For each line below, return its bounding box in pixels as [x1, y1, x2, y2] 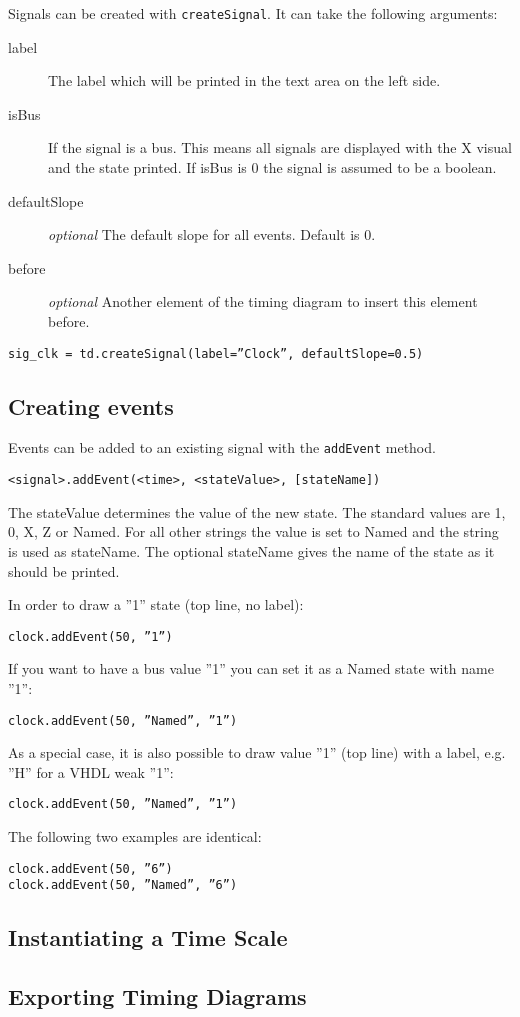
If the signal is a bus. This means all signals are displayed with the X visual [48, 137, 512, 158]
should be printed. [8, 560, 120, 581]
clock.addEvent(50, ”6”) [8, 861, 173, 876]
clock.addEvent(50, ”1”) [8, 629, 173, 644]
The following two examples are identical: [8, 826, 262, 847]
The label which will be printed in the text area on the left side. [48, 70, 441, 91]
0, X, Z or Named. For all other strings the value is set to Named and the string [8, 521, 499, 542]
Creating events [8, 390, 174, 421]
